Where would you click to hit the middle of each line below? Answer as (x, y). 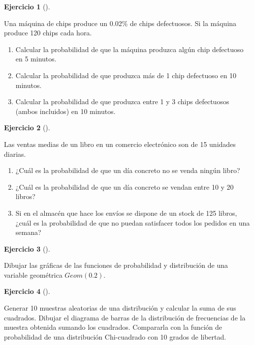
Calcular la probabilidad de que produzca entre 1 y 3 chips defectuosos (122, 101)
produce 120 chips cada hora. (48, 33)
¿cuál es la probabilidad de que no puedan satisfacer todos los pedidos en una (133, 222)
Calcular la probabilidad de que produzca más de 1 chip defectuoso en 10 (126, 75)
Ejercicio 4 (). (27, 291)
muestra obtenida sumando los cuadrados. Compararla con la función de (113, 327)
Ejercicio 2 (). (27, 128)
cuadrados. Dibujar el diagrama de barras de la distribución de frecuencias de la (125, 317)
